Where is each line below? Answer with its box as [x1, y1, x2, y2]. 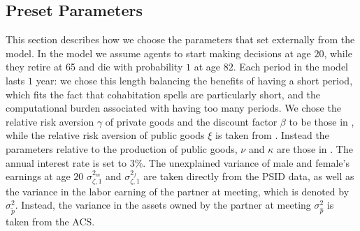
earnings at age [6, 169, 71, 184]
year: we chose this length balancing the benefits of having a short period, [36, 73, 353, 87]
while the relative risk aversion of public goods [6, 128, 205, 142]
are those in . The [276, 141, 353, 156]
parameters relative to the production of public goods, [6, 141, 238, 156]
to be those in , [289, 114, 354, 128]
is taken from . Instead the [215, 128, 329, 142]
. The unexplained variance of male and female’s [143, 155, 350, 170]
